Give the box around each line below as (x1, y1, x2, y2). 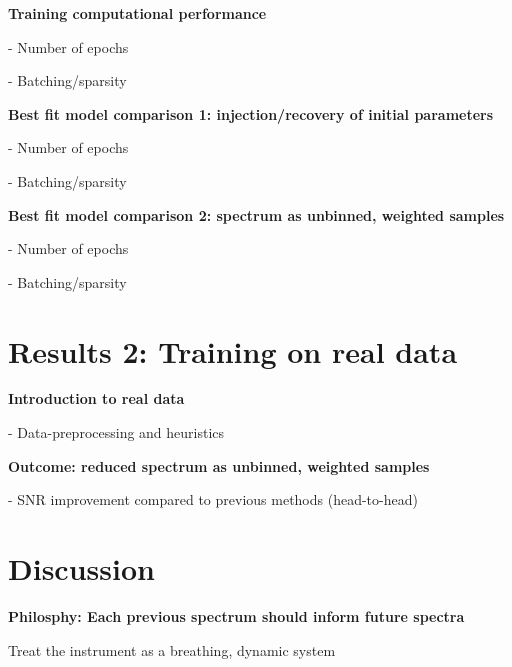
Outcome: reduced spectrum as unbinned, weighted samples (8, 455, 430, 476)
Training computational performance (8, 3, 267, 23)
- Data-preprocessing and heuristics (8, 422, 225, 443)
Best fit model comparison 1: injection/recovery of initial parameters (8, 103, 494, 124)
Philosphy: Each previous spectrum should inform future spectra (8, 605, 465, 626)
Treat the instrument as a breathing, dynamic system (8, 639, 336, 660)
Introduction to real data (8, 388, 185, 409)
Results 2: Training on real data (8, 330, 458, 371)
